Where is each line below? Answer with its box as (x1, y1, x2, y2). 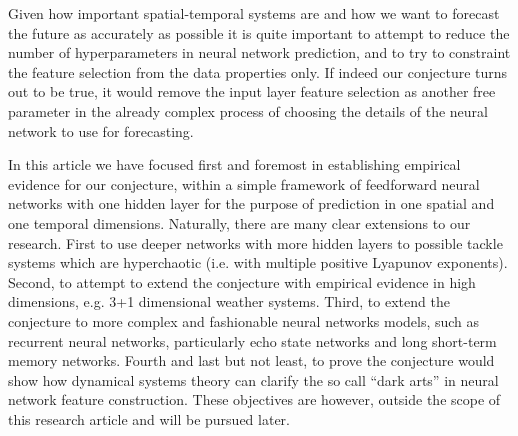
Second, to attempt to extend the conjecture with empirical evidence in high (8, 271, 476, 292)
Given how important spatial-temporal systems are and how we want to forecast (8, 3, 500, 23)
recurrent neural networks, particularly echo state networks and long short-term (8, 330, 497, 351)
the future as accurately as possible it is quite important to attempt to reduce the (8, 22, 510, 43)
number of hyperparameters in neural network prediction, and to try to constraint (8, 42, 511, 63)
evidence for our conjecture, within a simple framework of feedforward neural (8, 173, 480, 194)
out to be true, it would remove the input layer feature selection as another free (8, 81, 496, 102)
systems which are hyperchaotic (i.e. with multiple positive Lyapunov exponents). (8, 252, 508, 273)
